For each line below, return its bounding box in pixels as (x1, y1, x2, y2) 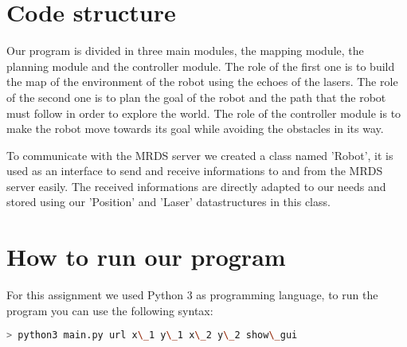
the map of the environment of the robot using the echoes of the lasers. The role (6, 73, 398, 90)
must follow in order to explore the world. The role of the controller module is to (6, 104, 401, 121)
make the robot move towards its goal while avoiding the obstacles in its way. (6, 120, 384, 137)
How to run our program (6, 240, 286, 273)
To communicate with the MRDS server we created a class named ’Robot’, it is (6, 146, 393, 163)
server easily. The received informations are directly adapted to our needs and (6, 177, 386, 194)
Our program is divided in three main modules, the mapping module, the (6, 42, 364, 59)
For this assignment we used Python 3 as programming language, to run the (6, 287, 378, 303)
